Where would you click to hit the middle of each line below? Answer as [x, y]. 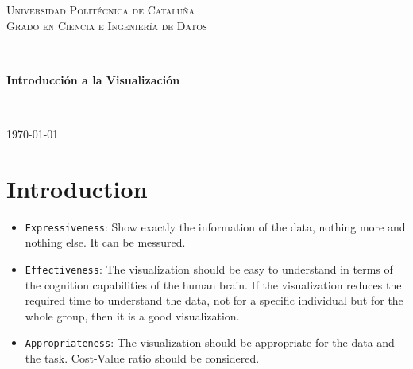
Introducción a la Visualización [93, 79]
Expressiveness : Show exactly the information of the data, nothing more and [215, 226]
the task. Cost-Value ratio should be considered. [142, 358]
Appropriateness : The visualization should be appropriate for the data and [210, 342]
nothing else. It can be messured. [105, 242]
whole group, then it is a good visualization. [132, 315]
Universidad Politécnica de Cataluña [101, 10]
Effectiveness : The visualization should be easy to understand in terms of [209, 268]
